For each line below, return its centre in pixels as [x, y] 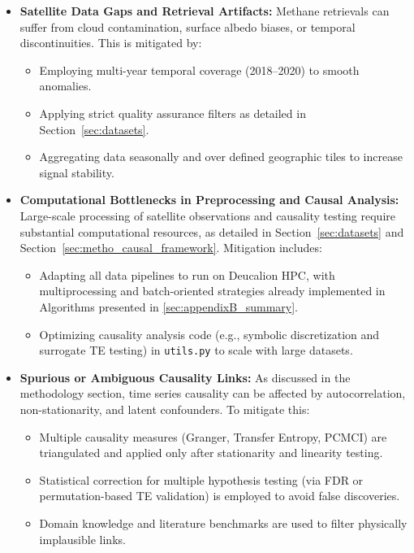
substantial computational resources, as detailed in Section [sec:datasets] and [212, 231]
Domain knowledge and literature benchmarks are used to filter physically [223, 523]
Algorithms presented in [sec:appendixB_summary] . [168, 306]
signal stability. [77, 172]
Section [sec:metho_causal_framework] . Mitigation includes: [171, 248]
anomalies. [65, 86]
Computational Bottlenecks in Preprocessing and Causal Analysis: [209, 200]
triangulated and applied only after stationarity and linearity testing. [211, 453]
